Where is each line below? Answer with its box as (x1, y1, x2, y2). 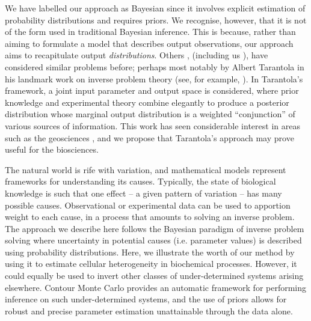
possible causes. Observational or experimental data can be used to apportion (5, 198, 291, 211)
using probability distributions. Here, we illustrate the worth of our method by (5, 245, 295, 258)
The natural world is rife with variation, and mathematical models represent (5, 163, 286, 176)
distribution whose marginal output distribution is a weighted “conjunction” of (5, 108, 295, 120)
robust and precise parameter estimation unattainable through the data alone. (5, 304, 293, 317)
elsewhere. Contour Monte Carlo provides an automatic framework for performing (5, 281, 307, 293)
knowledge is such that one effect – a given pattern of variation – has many (5, 186, 282, 199)
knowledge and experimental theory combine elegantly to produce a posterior (5, 96, 289, 108)
